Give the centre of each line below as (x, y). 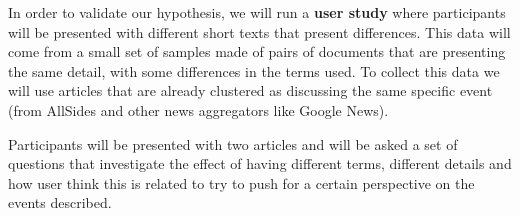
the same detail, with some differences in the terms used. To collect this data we (254, 70)
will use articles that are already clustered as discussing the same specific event (250, 90)
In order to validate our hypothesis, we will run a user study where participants (257, 12)
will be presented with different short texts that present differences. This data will (259, 31)
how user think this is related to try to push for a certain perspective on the (241, 182)
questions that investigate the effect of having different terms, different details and (260, 163)
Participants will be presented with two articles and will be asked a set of (233, 143)
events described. (60, 202)
